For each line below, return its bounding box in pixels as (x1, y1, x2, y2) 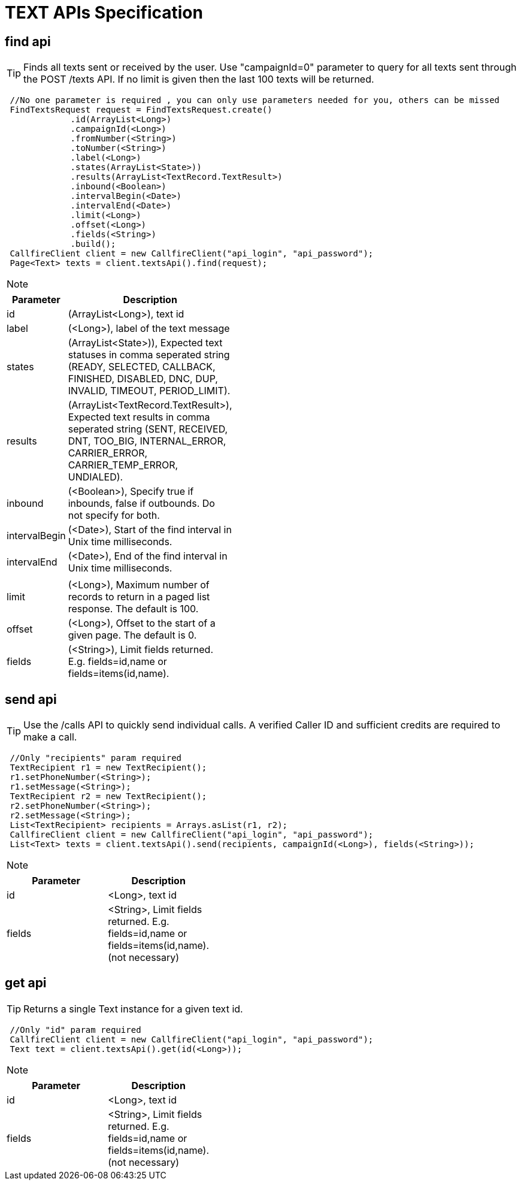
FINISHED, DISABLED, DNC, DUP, (68, 373, 218, 385)
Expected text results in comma (68, 411, 210, 424)
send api (5, 691, 57, 707)
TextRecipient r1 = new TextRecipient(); (10, 763, 207, 773)
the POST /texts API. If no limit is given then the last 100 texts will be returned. (23, 73, 374, 86)
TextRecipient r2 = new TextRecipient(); (10, 791, 207, 802)
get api (5, 975, 47, 991)
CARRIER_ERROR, (68, 447, 148, 460)
